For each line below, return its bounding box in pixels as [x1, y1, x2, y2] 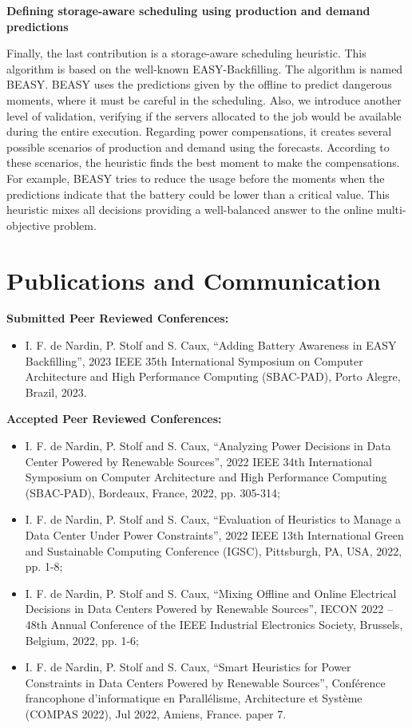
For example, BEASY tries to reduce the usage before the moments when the [6, 169, 385, 186]
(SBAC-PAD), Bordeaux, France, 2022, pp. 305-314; [25, 484, 280, 500]
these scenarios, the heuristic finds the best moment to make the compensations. [6, 154, 400, 171]
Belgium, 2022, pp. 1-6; [25, 631, 139, 648]
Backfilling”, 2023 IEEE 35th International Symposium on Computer [25, 352, 363, 369]
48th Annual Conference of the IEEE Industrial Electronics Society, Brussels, [25, 615, 403, 632]
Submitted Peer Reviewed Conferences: [6, 310, 229, 326]
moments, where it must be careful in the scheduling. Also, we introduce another [6, 91, 402, 108]
